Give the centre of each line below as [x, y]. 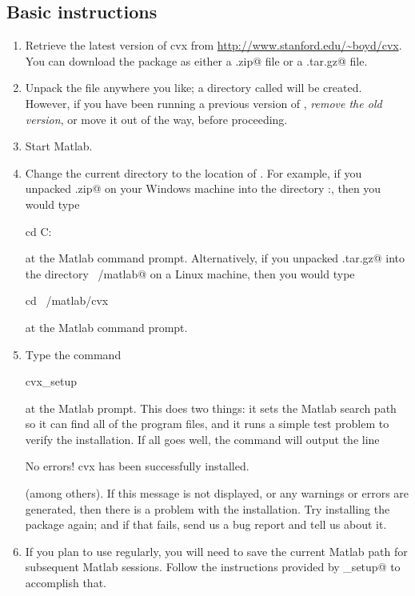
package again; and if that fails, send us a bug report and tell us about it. [206, 524]
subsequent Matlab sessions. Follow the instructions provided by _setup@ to [213, 567]
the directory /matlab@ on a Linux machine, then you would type [190, 273]
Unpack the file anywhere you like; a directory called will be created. [194, 88]
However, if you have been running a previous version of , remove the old [204, 103]
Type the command [73, 354]
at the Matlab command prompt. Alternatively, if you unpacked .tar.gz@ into [215, 258]
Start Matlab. [59, 146]
